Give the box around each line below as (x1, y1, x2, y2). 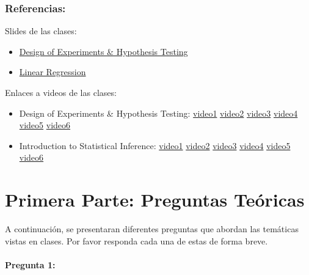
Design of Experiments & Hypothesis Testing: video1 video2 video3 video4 (19, 106, 298, 119)
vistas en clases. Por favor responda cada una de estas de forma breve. (5, 234, 268, 247)
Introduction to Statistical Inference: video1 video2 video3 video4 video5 (19, 139, 291, 152)
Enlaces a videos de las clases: (5, 86, 117, 98)
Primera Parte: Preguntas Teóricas (5, 187, 305, 212)
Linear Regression (19, 65, 86, 78)
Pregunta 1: (5, 258, 56, 271)
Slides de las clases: (5, 24, 77, 37)
